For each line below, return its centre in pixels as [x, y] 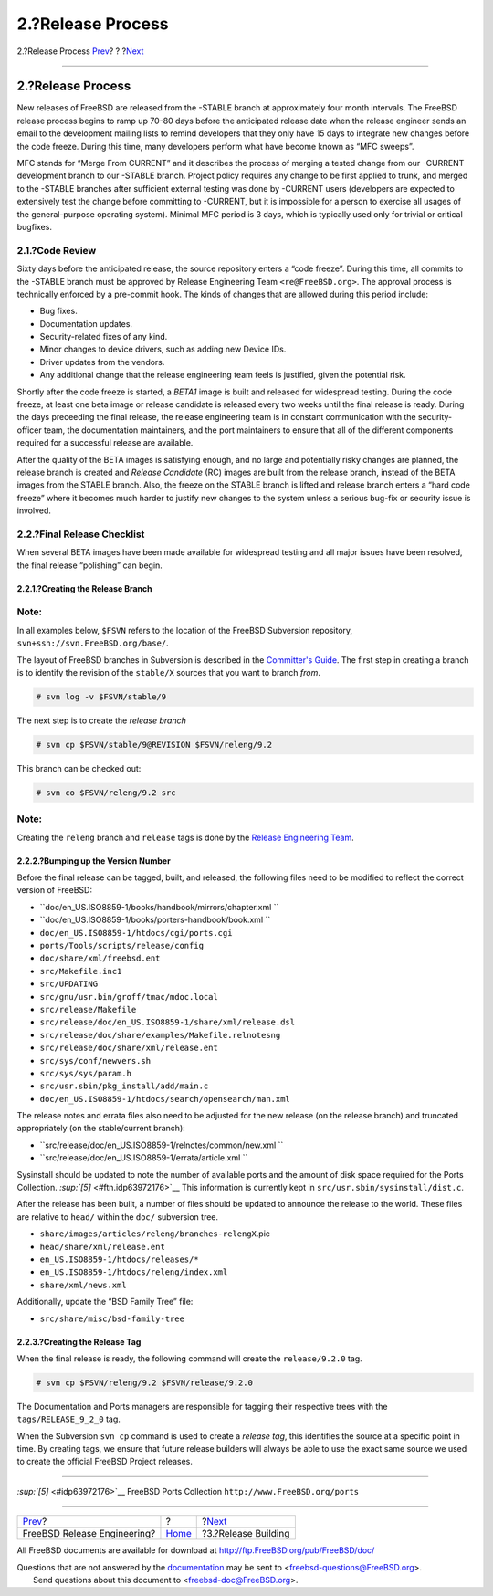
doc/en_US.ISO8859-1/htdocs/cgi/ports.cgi [136, 933]
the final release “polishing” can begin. [90, 565]
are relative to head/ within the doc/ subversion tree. [118, 1217]
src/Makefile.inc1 [81, 971]
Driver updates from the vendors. [102, 362]
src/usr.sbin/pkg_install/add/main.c [124, 1086]
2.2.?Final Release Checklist [81, 534]
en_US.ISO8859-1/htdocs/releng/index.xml [134, 1272]
